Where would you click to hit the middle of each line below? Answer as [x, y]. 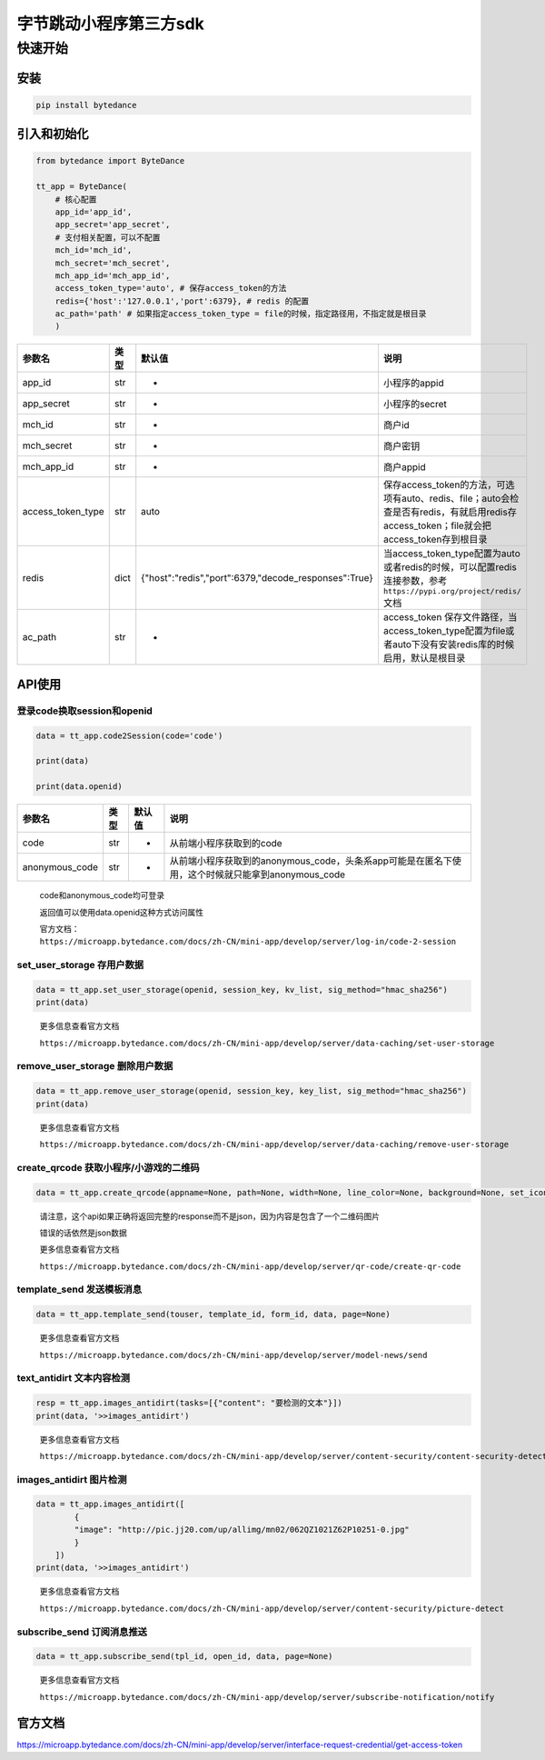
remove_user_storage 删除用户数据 [95, 1066]
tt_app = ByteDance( [81, 187]
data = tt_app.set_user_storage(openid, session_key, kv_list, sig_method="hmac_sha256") [242, 990]
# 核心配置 [76, 199]
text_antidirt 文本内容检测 [74, 1378]
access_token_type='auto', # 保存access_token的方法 [171, 288]
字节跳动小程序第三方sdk [110, 24]
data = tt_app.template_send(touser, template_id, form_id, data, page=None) [213, 1315]
